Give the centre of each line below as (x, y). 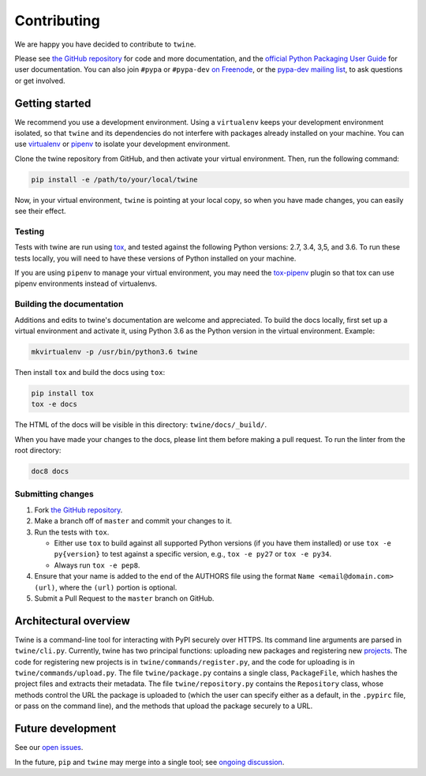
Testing (30, 231)
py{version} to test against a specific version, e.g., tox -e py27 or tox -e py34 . (192, 554)
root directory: (38, 451)
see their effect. (40, 211)
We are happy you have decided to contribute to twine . (105, 44)
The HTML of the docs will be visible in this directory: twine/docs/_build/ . (141, 425)
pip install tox (63, 393)
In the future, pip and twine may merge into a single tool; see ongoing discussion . (149, 762)
